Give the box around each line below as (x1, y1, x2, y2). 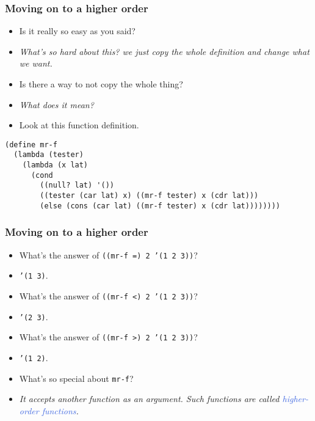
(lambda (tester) (13, 150, 84, 159)
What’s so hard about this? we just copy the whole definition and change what (19, 45, 310, 57)
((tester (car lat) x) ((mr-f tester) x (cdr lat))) (40, 191, 259, 200)
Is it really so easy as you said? (19, 24, 136, 37)
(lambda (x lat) (22, 161, 89, 170)
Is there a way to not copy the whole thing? (19, 78, 183, 90)
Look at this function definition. (19, 119, 139, 131)
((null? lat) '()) (40, 181, 114, 190)
